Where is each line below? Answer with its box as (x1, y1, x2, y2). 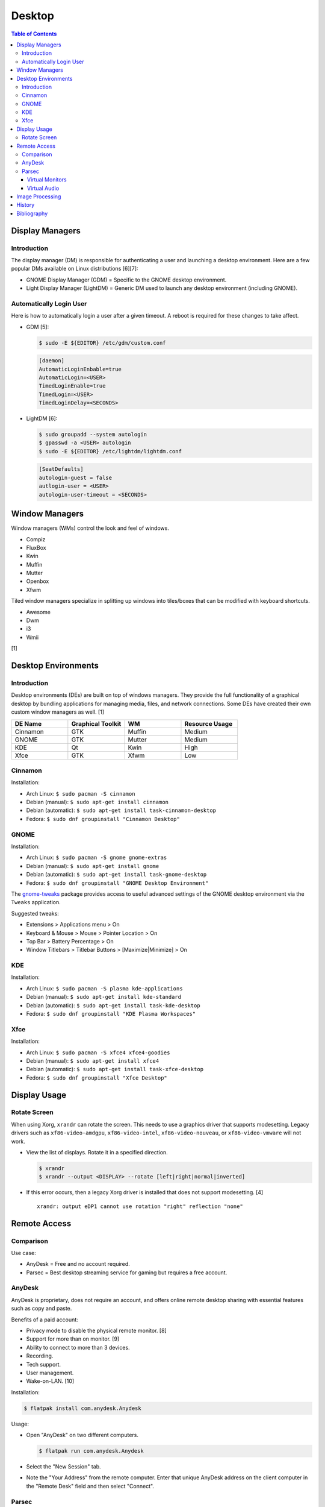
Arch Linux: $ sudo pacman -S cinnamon (26, 790, 135, 797)
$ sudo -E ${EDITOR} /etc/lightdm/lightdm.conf (39, 448, 182, 455)
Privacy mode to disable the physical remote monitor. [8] (26, 1327, 167, 1335)
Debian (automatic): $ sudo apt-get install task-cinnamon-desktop (26, 807, 217, 814)
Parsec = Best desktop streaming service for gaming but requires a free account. (26, 1269, 227, 1276)
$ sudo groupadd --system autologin (39, 431, 147, 438)
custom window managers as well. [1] (11, 708, 105, 716)
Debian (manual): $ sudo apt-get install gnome (26, 862, 159, 869)
